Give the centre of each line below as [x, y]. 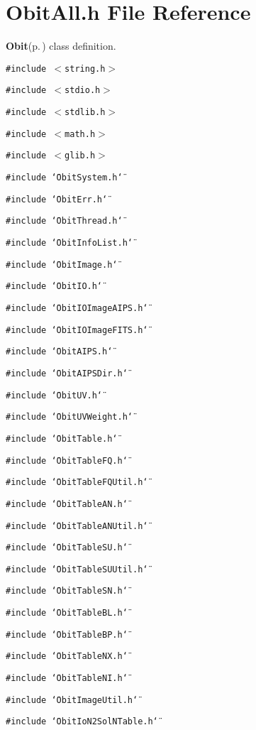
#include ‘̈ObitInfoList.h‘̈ [69, 243]
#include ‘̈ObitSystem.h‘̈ [64, 178]
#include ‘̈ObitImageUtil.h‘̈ [72, 700]
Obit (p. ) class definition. [61, 46]
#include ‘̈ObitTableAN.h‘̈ [67, 504]
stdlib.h [85, 113]
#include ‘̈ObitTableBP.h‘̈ [67, 634]
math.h [80, 134]
